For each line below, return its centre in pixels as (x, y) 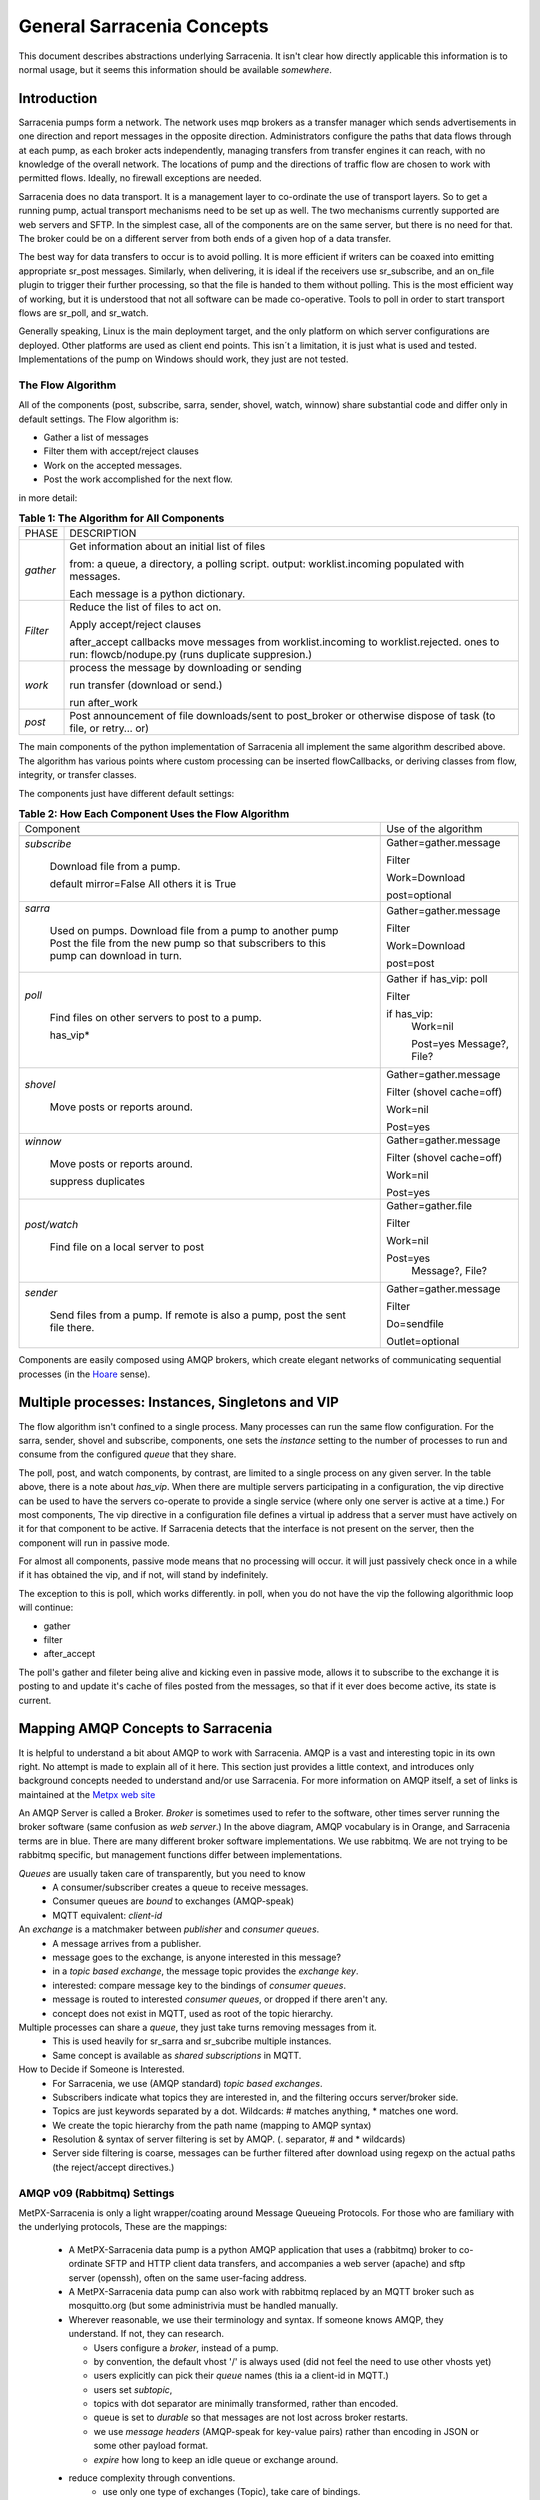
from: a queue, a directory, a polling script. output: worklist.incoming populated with (267, 564)
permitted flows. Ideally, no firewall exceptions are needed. (140, 178)
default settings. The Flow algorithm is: (98, 419)
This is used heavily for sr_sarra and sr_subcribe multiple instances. (192, 2041)
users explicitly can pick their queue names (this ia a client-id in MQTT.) (241, 2376)
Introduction (58, 98)
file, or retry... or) (109, 728)
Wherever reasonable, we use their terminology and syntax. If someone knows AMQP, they (256, 2319)
